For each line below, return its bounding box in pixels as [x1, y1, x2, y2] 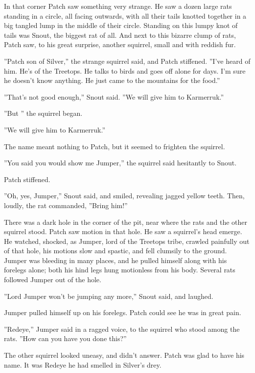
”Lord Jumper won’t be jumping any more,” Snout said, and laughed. [4, 291, 213, 301]
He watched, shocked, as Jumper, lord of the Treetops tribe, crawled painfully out [4, 236, 250, 246]
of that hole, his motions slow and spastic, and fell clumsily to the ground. [4, 245, 227, 256]
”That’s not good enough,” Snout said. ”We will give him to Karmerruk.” [4, 91, 224, 102]
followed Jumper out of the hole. [4, 274, 101, 285]
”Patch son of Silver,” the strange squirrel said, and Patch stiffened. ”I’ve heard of [4, 55, 251, 66]
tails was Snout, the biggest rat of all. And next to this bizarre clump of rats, [4, 29, 236, 40]
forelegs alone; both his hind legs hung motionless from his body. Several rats [4, 265, 235, 275]
